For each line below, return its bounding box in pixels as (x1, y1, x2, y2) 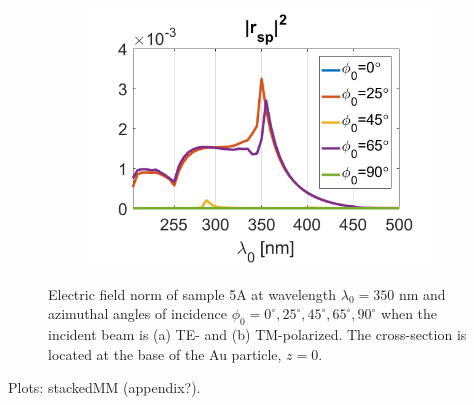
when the (381, 303, 438, 324)
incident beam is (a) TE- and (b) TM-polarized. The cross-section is (48, 323, 467, 344)
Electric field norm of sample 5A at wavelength (48, 283, 337, 304)
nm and (398, 283, 446, 304)
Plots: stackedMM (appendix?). (8, 377, 201, 398)
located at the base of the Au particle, (48, 343, 282, 364)
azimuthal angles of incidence (48, 303, 227, 324)
